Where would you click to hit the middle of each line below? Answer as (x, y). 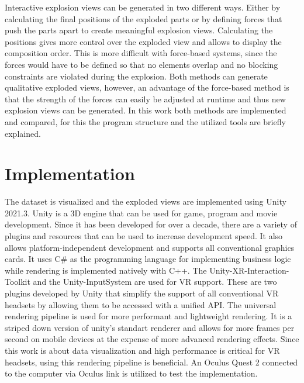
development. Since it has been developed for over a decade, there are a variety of (151, 224)
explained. (23, 133)
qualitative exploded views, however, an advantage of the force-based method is (147, 87)
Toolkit (18, 282)
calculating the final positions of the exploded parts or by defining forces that (144, 18)
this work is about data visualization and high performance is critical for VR (142, 350)
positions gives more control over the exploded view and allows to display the (143, 41)
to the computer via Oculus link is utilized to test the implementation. (131, 373)
